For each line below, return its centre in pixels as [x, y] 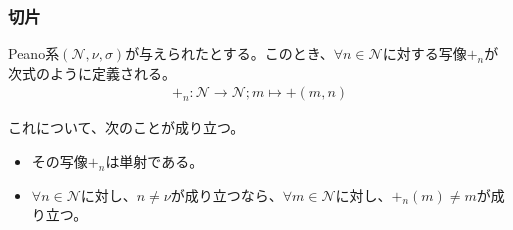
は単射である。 [154, 161]
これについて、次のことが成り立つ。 [126, 127]
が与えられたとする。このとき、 [229, 53]
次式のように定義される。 [92, 72]
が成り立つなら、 [226, 194]
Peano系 [34, 53]
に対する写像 [424, 53]
